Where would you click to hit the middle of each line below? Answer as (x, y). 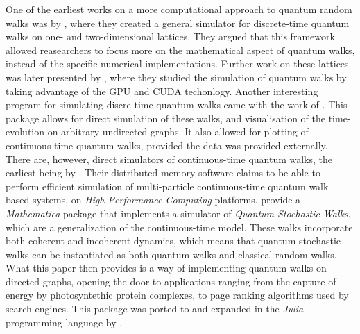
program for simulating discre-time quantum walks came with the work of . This (177, 105)
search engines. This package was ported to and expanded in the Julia (155, 309)
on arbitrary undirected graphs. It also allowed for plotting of (178, 132)
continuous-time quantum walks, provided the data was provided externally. (167, 145)
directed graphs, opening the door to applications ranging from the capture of (171, 281)
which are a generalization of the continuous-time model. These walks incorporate (179, 227)
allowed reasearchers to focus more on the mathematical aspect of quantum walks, (180, 50)
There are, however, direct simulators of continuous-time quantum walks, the (169, 159)
